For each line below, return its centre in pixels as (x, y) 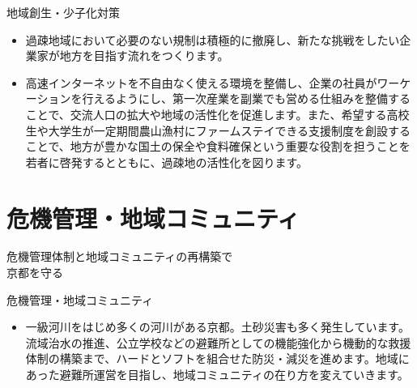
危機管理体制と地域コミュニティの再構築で (120, 256)
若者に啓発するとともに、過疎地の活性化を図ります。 (166, 162)
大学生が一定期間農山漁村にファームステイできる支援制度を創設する (230, 130)
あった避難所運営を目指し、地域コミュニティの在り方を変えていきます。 (217, 375)
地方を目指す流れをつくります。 (144, 55)
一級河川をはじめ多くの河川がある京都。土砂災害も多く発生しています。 (217, 327)
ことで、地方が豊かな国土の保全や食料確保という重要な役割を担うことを (218, 146)
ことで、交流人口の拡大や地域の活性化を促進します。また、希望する (206, 114)
